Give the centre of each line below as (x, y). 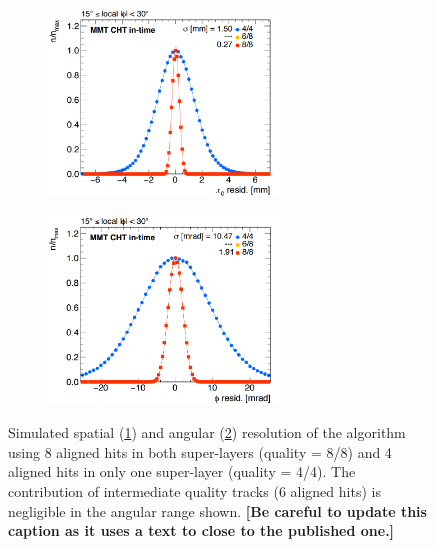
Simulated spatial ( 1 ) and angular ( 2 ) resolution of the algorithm (207, 432)
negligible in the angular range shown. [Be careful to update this (217, 510)
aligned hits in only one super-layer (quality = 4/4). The (182, 471)
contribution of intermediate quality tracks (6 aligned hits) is (194, 490)
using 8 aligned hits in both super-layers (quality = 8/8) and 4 (200, 451)
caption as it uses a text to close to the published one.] (201, 530)
